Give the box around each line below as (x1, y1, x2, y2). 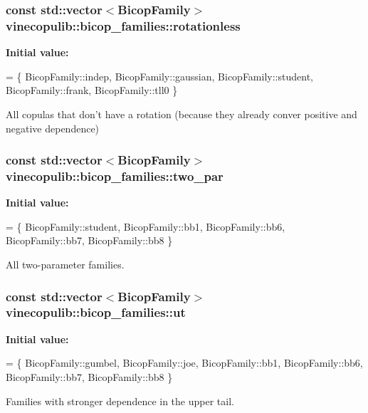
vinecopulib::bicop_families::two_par (6, 167, 224, 184)
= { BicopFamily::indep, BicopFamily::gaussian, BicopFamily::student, (6, 68, 313, 83)
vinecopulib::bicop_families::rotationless (6, 16, 241, 34)
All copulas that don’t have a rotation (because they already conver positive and (6, 106, 357, 121)
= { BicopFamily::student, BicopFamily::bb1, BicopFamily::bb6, (6, 219, 285, 234)
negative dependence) (6, 120, 100, 135)
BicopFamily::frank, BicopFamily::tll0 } (6, 83, 178, 98)
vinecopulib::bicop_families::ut (6, 303, 186, 321)
